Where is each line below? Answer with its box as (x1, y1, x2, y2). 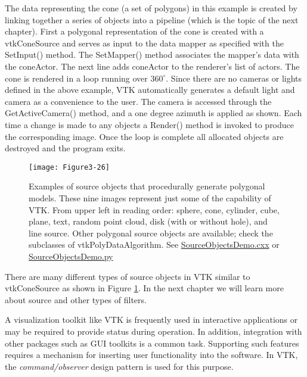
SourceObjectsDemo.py (29, 250, 113, 262)
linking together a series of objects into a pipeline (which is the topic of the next (5, 13, 299, 26)
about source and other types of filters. (5, 293, 147, 306)
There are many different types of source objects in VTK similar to (5, 270, 250, 282)
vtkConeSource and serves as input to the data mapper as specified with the (5, 36, 284, 49)
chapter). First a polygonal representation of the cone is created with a (5, 25, 264, 38)
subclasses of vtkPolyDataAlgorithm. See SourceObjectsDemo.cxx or (29, 238, 280, 251)
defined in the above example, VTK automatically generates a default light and (5, 83, 295, 96)
